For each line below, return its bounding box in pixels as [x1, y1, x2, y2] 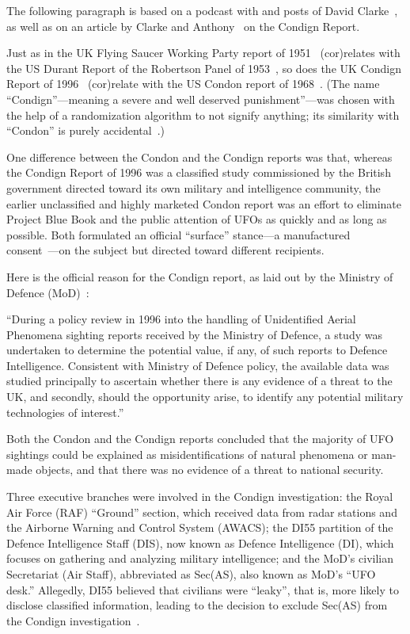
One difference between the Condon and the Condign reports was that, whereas [6, 148, 393, 165]
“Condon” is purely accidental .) [6, 122, 165, 139]
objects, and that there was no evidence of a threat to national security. [36, 461, 384, 478]
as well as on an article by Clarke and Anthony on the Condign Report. [6, 17, 360, 34]
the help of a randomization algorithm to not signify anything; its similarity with [6, 106, 400, 123]
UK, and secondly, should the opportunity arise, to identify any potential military [6, 388, 404, 405]
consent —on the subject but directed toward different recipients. [6, 242, 325, 258]
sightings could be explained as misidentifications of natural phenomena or [6, 445, 368, 462]
